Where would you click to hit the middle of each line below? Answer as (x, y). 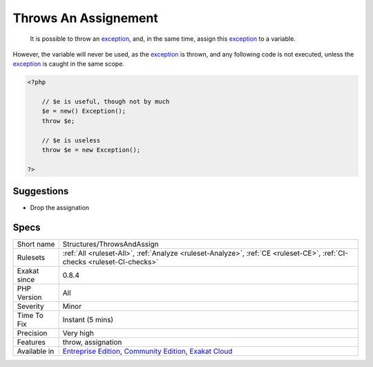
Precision (32, 333)
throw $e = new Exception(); (91, 150)
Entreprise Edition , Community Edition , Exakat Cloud (147, 351)
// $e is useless (71, 140)
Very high (78, 333)
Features (31, 342)
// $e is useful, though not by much (106, 102)
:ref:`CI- (335, 254)
